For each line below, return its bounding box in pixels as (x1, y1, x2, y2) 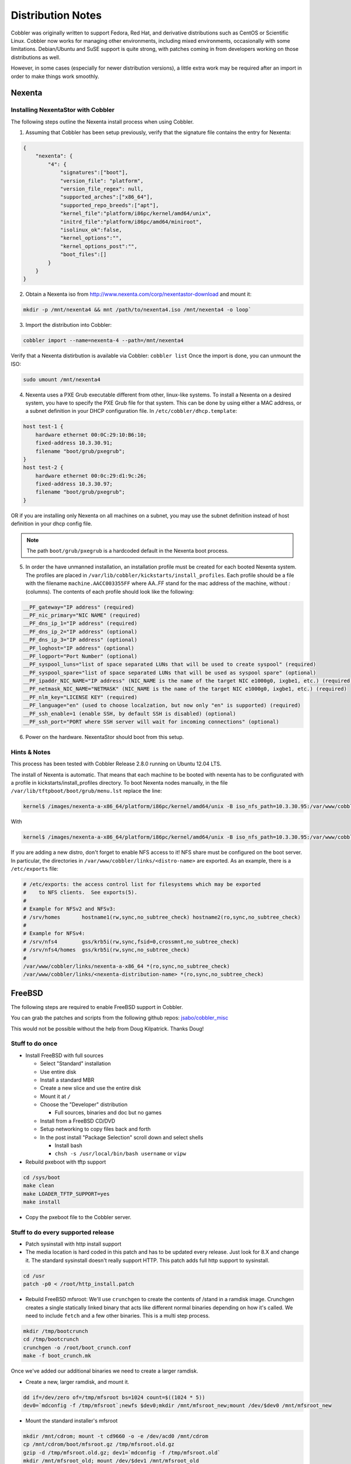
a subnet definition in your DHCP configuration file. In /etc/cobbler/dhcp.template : (25, 408, 238, 415)
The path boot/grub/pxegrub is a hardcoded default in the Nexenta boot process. (26, 548, 229, 554)
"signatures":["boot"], (60, 169, 129, 176)
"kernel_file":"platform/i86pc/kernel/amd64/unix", (60, 210, 212, 217)
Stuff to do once (11, 1039, 58, 1048)
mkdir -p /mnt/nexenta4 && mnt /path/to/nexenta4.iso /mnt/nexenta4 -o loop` (23, 306, 252, 313)
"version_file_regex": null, (60, 185, 144, 192)
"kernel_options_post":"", (60, 243, 137, 249)
